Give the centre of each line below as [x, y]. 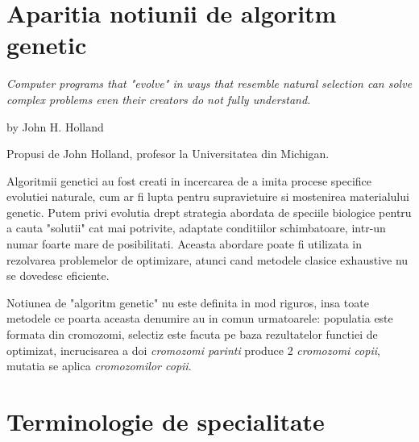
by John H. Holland [55, 126]
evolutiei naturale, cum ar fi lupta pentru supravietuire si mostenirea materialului [208, 196]
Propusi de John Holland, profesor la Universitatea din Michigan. [168, 154]
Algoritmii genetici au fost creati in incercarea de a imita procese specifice [189, 180]
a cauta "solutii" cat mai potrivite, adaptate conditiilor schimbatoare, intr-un [196, 228]
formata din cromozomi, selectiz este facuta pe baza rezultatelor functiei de [192, 334]
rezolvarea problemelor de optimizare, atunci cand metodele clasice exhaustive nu [207, 259]
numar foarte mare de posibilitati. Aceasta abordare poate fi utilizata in [184, 244]
